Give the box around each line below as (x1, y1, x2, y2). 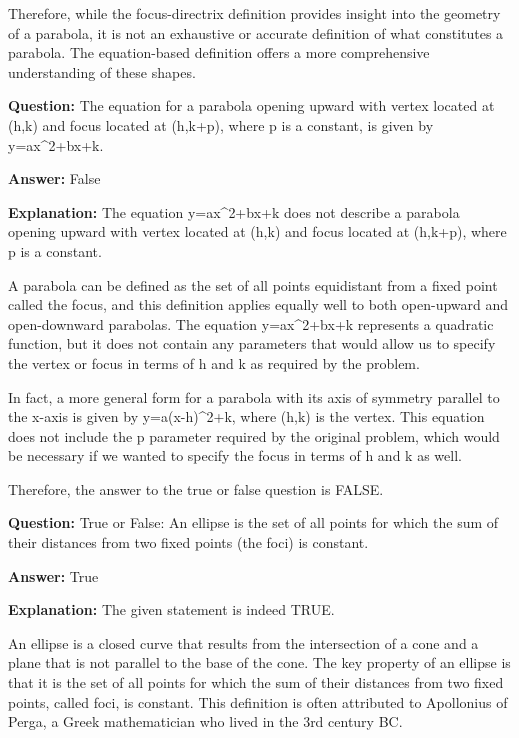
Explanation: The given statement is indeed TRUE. (8, 599, 335, 620)
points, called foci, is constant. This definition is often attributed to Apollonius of (8, 691, 508, 712)
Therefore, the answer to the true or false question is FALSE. (8, 478, 384, 499)
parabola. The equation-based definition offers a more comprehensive (8, 42, 430, 63)
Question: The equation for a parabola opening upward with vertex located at (8, 95, 495, 116)
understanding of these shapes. (8, 61, 196, 82)
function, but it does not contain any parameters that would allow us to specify (8, 333, 496, 354)
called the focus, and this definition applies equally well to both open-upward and (8, 294, 509, 315)
